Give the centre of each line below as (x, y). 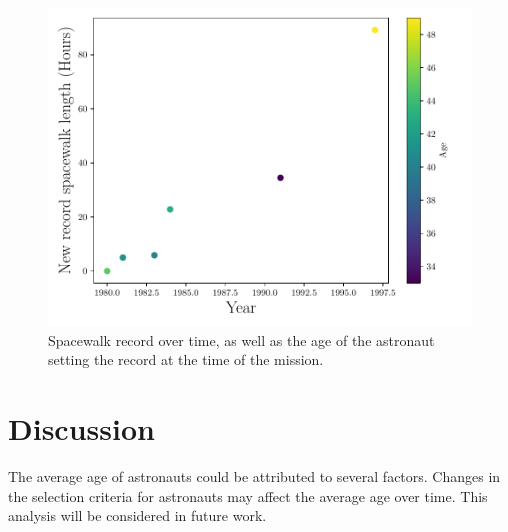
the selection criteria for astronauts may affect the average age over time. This (248, 495)
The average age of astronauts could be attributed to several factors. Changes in (254, 475)
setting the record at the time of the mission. (186, 359)
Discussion (81, 427)
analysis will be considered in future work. (137, 515)
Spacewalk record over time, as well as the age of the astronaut (241, 339)
